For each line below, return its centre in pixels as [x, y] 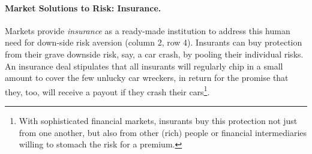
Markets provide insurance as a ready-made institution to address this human [148, 30]
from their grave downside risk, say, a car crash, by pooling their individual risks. [154, 54]
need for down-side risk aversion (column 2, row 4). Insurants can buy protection [154, 42]
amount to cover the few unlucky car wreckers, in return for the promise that [147, 78]
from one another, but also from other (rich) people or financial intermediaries [163, 132]
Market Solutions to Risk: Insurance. [83, 7]
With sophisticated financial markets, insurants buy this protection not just [158, 121]
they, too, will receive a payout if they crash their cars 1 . [107, 90]
